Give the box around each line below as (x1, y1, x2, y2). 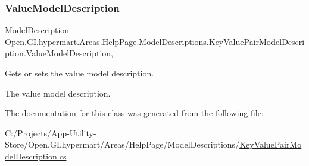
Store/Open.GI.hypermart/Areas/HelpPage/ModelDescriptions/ (5, 138, 240, 151)
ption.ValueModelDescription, (5, 47, 113, 59)
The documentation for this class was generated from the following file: (5, 107, 264, 119)
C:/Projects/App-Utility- (5, 126, 96, 139)
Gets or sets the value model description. (5, 67, 154, 79)
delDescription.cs (5, 149, 67, 162)
